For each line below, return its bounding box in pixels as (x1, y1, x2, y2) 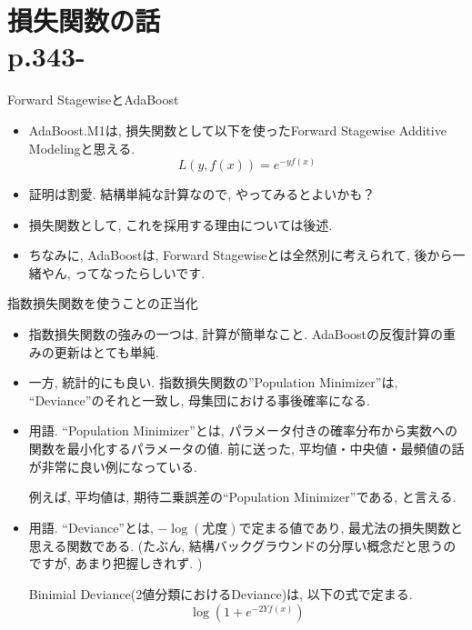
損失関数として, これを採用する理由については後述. (28, 215, 333, 234)
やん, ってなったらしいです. (41, 263, 206, 282)
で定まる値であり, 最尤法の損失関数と (238, 517, 463, 536)
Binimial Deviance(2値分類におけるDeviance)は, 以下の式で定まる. (28, 585, 413, 604)
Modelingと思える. (28, 138, 136, 157)
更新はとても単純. (54, 342, 159, 361)
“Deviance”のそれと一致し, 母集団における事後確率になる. (28, 390, 370, 409)
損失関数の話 (7, 2, 161, 39)
